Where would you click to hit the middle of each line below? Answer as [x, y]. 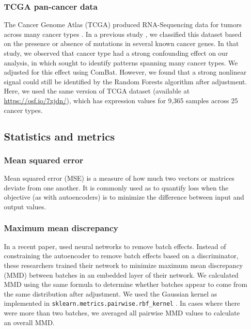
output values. [25, 206]
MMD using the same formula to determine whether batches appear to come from [126, 284]
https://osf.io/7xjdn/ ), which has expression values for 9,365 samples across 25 [121, 100]
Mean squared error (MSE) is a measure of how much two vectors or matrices [119, 178]
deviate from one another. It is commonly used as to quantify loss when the [116, 187]
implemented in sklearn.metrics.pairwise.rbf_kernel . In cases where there [122, 303]
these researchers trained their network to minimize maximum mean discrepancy [124, 265]
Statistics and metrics [59, 136]
